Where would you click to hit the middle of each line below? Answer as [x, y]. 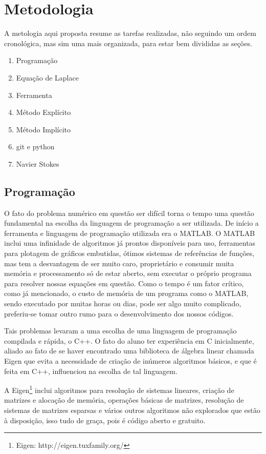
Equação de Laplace [47, 77]
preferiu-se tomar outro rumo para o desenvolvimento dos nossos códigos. [119, 313]
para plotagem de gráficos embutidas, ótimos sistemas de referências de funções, [129, 253]
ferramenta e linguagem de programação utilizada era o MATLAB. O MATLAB [130, 233]
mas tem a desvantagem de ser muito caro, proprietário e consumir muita [119, 263]
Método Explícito [43, 112]
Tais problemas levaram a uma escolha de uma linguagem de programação [120, 331]
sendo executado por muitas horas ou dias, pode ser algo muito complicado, [123, 303]
